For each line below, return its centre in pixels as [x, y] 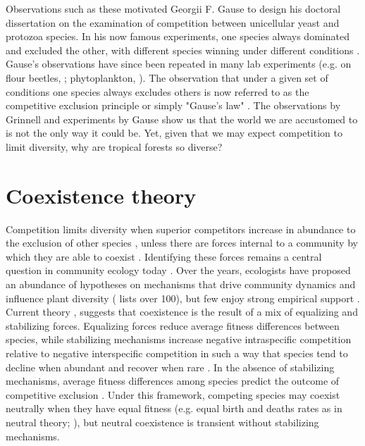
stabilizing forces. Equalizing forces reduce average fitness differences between [173, 325]
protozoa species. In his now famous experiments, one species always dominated [178, 36]
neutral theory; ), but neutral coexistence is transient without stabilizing [162, 422]
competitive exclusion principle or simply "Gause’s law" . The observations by [173, 105]
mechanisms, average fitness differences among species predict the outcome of [173, 381]
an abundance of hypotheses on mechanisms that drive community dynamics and [181, 284]
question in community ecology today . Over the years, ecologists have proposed [178, 270]
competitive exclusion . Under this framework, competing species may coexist [173, 394]
